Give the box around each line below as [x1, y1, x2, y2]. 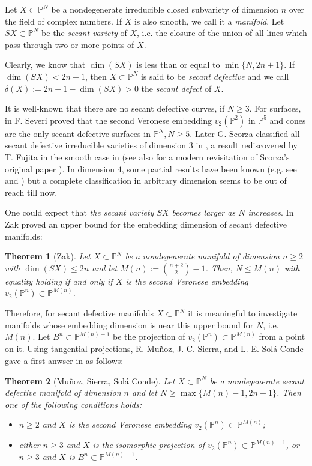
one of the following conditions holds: [5, 398, 142, 410]
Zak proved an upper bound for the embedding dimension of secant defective [5, 217, 287, 230]
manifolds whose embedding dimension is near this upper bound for [5, 318, 254, 331]
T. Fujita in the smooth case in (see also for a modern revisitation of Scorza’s [5, 150, 290, 163]
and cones [269, 113, 306, 126]
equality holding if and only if [5, 274, 113, 287]
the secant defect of [141, 82, 212, 94]
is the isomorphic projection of [92, 438, 205, 451]
